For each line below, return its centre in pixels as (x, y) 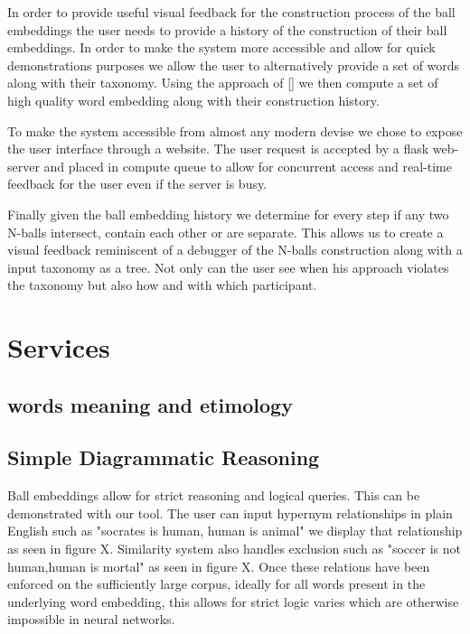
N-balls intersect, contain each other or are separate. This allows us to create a (226, 232)
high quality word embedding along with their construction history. (193, 100)
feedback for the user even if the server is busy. (137, 184)
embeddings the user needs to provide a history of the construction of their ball (227, 29)
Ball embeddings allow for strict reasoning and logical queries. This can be (214, 495)
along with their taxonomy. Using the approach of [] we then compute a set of (223, 83)
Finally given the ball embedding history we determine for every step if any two (228, 214)
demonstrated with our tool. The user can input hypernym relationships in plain (230, 513)
